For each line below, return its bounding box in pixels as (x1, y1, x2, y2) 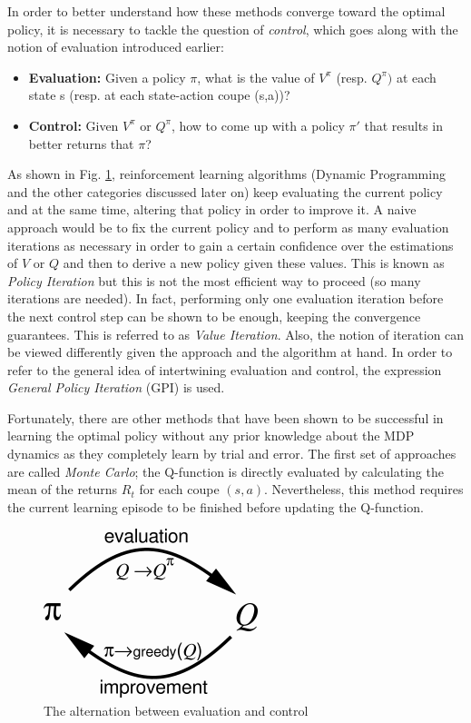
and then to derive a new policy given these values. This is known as (63, 253, 445, 272)
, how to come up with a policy (171, 115, 345, 134)
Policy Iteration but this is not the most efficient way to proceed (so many (7, 271, 421, 290)
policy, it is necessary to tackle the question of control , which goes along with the (7, 19, 458, 38)
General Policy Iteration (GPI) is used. (7, 378, 225, 397)
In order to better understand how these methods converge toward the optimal (7, 2, 446, 20)
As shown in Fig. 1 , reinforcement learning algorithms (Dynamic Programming (7, 164, 446, 183)
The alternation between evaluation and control (44, 701, 309, 720)
